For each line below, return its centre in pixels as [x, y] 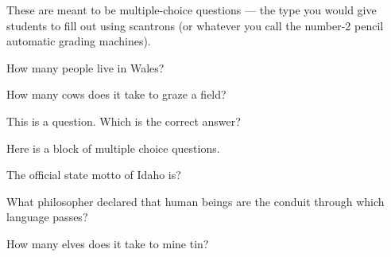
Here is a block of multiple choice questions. [113, 148]
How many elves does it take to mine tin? [108, 243]
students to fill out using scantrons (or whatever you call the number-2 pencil [195, 25]
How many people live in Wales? [85, 67]
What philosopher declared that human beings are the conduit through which [195, 201]
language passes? [47, 217]
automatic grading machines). [79, 41]
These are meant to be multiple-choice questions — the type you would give [192, 10]
